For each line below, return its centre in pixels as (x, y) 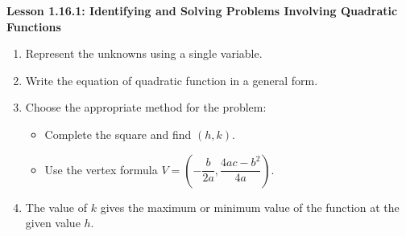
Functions (34, 26)
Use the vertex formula (101, 169)
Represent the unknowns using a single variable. (144, 53)
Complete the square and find (118, 134)
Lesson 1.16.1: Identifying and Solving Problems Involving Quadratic (202, 10)
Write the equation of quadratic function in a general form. (172, 80)
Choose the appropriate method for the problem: (146, 107)
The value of (56, 207)
